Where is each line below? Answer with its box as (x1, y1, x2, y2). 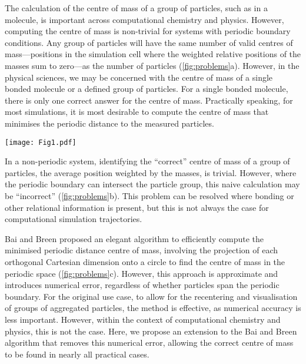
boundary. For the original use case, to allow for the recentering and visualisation (5, 290, 298, 302)
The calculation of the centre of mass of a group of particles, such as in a (5, 2, 268, 14)
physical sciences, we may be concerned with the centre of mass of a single (5, 71, 273, 83)
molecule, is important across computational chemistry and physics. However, (5, 13, 284, 25)
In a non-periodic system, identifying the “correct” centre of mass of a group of (5, 155, 290, 167)
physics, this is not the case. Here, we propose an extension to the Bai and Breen (5, 325, 297, 337)
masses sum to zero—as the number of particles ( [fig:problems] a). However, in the (5, 59, 300, 71)
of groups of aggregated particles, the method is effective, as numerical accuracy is (5, 302, 301, 314)
